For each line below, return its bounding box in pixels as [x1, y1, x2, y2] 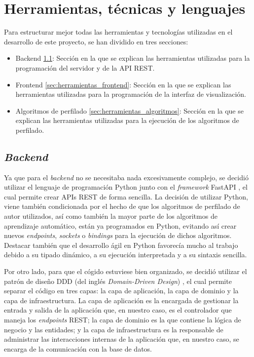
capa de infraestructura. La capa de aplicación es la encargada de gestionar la [4, 295, 239, 305]
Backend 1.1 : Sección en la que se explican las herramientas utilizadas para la [15, 53, 250, 63]
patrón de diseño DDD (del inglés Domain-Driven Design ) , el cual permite [4, 276, 232, 286]
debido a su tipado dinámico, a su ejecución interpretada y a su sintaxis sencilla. [4, 249, 247, 260]
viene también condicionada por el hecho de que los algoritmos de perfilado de [4, 201, 240, 211]
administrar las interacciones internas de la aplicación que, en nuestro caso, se [4, 334, 239, 344]
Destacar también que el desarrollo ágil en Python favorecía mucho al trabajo [4, 239, 238, 250]
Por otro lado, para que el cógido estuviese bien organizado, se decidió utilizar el [4, 266, 247, 277]
